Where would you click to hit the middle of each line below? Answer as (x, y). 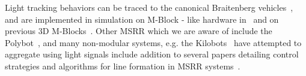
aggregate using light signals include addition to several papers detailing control (152, 54)
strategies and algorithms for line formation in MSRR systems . (123, 66)
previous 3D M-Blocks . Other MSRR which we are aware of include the (139, 31)
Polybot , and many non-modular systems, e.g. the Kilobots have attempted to (153, 42)
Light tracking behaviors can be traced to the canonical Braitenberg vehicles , (149, 7)
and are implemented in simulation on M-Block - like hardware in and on (142, 19)
